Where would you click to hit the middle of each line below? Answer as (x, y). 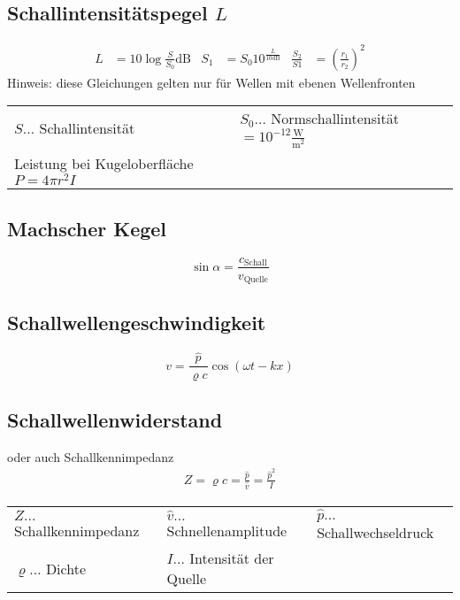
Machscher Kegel (87, 228)
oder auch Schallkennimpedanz (91, 456)
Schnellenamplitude (227, 531)
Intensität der (232, 558)
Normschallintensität (335, 119)
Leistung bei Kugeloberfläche (104, 163)
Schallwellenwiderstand (115, 419)
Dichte (65, 568)
